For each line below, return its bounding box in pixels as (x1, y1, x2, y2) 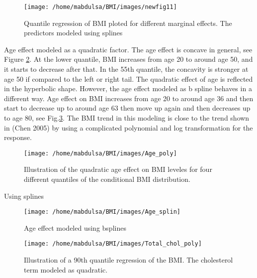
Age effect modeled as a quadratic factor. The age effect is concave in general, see (4, 44, 253, 54)
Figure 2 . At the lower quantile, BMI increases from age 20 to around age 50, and (4, 54, 253, 64)
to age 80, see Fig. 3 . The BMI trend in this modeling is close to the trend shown (4, 113, 250, 123)
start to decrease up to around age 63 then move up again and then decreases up (4, 103, 251, 113)
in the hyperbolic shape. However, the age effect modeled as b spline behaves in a (4, 83, 252, 94)
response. (4, 132, 32, 142)
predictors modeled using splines (24, 27, 123, 38)
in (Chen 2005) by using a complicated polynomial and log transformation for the (4, 122, 253, 133)
